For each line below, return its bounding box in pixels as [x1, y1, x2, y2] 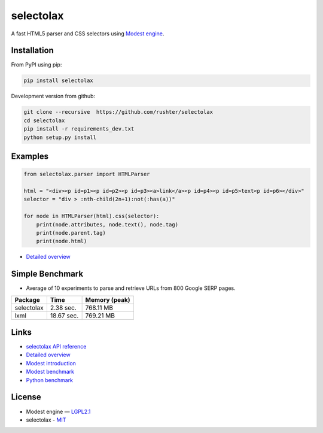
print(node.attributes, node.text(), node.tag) [36, 221, 179, 228]
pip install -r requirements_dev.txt [23, 126, 135, 132]
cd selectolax [23, 117, 65, 124]
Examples [11, 151, 49, 161]
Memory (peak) [85, 295, 131, 304]
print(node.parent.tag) [36, 229, 106, 236]
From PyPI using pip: [11, 61, 62, 68]
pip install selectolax [23, 77, 94, 84]
